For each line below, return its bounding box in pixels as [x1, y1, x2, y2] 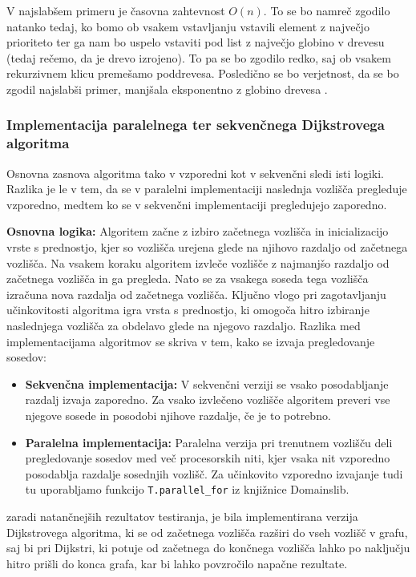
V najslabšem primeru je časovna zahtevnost [6, 2, 225, 18]
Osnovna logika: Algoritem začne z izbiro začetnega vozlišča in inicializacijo [6, 223, 389, 240]
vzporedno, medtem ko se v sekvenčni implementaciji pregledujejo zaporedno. [6, 196, 387, 212]
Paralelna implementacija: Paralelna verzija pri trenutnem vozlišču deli [25, 434, 393, 450]
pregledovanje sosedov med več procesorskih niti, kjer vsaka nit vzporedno [25, 450, 390, 466]
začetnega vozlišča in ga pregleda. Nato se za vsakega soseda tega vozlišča [6, 270, 369, 287]
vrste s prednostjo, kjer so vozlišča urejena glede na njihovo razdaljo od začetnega [6, 239, 408, 256]
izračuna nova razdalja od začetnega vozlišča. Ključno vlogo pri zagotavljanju [6, 285, 386, 302]
